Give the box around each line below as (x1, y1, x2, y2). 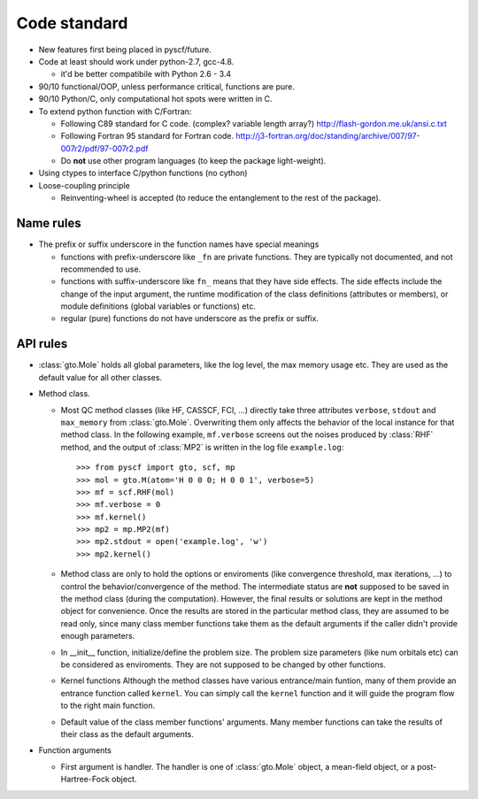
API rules (16, 336, 68, 351)
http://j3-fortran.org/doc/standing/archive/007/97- (235, 131, 420, 142)
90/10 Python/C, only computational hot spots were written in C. (38, 94, 273, 104)
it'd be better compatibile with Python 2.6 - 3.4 (60, 69, 232, 80)
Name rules (16, 216, 81, 231)
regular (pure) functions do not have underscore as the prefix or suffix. (60, 313, 319, 324)
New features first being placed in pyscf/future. (38, 44, 212, 55)
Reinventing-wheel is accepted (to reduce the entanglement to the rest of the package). (60, 193, 382, 204)
